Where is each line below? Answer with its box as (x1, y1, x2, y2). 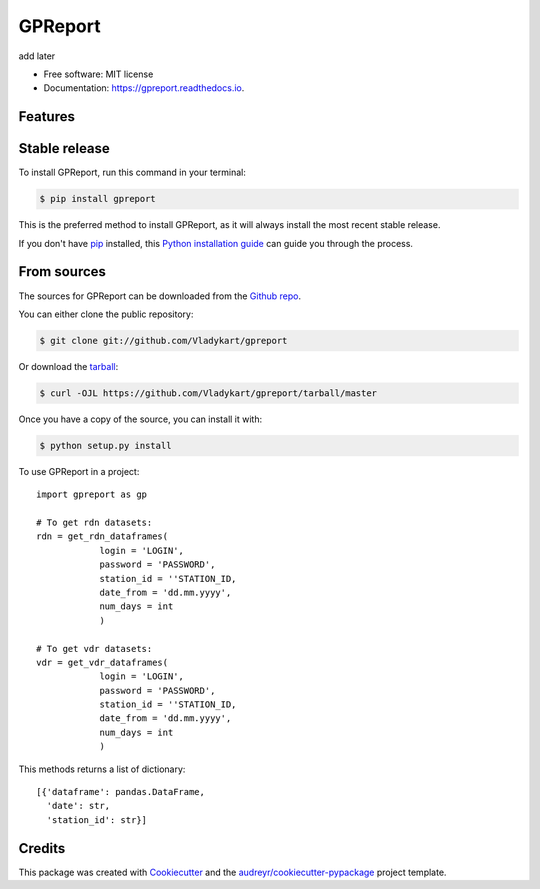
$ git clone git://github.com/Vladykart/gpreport (39, 335, 288, 346)
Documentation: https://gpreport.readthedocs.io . (43, 82, 245, 94)
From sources (18, 263, 107, 280)
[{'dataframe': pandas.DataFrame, (36, 786, 205, 798)
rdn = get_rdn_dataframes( (36, 531, 169, 542)
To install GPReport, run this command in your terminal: (18, 166, 247, 179)
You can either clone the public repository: (18, 308, 194, 320)
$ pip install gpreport (39, 193, 157, 205)
